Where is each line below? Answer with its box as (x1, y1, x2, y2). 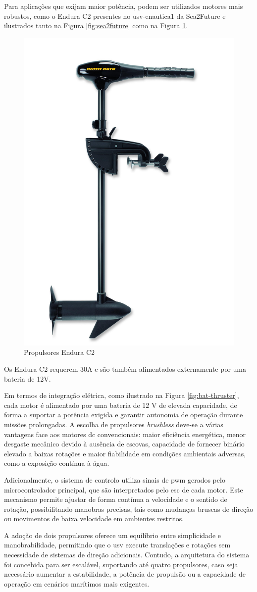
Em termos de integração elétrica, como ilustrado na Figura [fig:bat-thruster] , (4, 390, 239, 400)
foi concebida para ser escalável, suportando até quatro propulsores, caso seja (4, 559, 238, 569)
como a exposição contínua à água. (4, 458, 109, 468)
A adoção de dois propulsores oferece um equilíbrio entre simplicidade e (4, 530, 221, 540)
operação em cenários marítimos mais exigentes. (4, 578, 150, 589)
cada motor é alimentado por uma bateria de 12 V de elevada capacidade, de (4, 399, 237, 410)
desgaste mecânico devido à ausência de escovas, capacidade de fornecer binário (4, 439, 245, 449)
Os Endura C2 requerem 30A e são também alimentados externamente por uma (4, 363, 247, 374)
